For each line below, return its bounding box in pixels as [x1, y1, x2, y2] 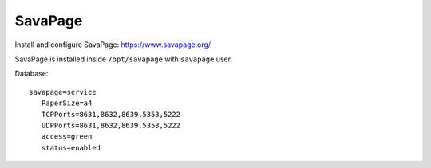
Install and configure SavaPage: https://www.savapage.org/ [14, 40, 212, 49]
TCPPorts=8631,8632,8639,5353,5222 [41, 110, 181, 119]
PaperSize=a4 [41, 99, 93, 107]
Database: [14, 68, 49, 79]
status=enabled [41, 143, 101, 152]
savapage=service [29, 88, 97, 96]
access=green [41, 132, 93, 141]
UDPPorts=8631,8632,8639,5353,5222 [41, 120, 181, 130]
